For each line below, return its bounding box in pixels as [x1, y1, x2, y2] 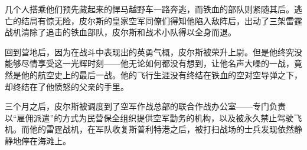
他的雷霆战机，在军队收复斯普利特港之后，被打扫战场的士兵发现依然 [29, 123, 294, 135]
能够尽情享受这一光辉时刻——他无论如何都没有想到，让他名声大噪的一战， [5, 57, 294, 69]
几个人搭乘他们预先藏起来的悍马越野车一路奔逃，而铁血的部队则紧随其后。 [5, 3, 294, 15]
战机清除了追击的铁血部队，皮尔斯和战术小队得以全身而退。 [5, 26, 236, 38]
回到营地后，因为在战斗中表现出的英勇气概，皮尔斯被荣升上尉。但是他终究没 [5, 45, 302, 58]
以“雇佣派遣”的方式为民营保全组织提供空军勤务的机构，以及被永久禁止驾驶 [5, 111, 294, 124]
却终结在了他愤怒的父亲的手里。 [5, 80, 129, 92]
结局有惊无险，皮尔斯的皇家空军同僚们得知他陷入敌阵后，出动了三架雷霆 [21, 14, 302, 26]
